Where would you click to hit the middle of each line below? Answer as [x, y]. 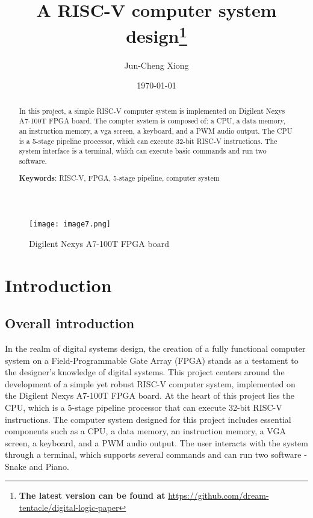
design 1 [156, 35]
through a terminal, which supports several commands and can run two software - [156, 454]
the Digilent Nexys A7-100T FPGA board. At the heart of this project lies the [150, 395]
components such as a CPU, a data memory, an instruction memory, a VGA [145, 431]
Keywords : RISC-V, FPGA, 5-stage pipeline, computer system [119, 178]
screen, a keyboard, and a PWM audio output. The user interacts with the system [156, 442]
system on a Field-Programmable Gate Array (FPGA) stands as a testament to [152, 360]
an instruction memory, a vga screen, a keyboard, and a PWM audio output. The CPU [156, 130]
